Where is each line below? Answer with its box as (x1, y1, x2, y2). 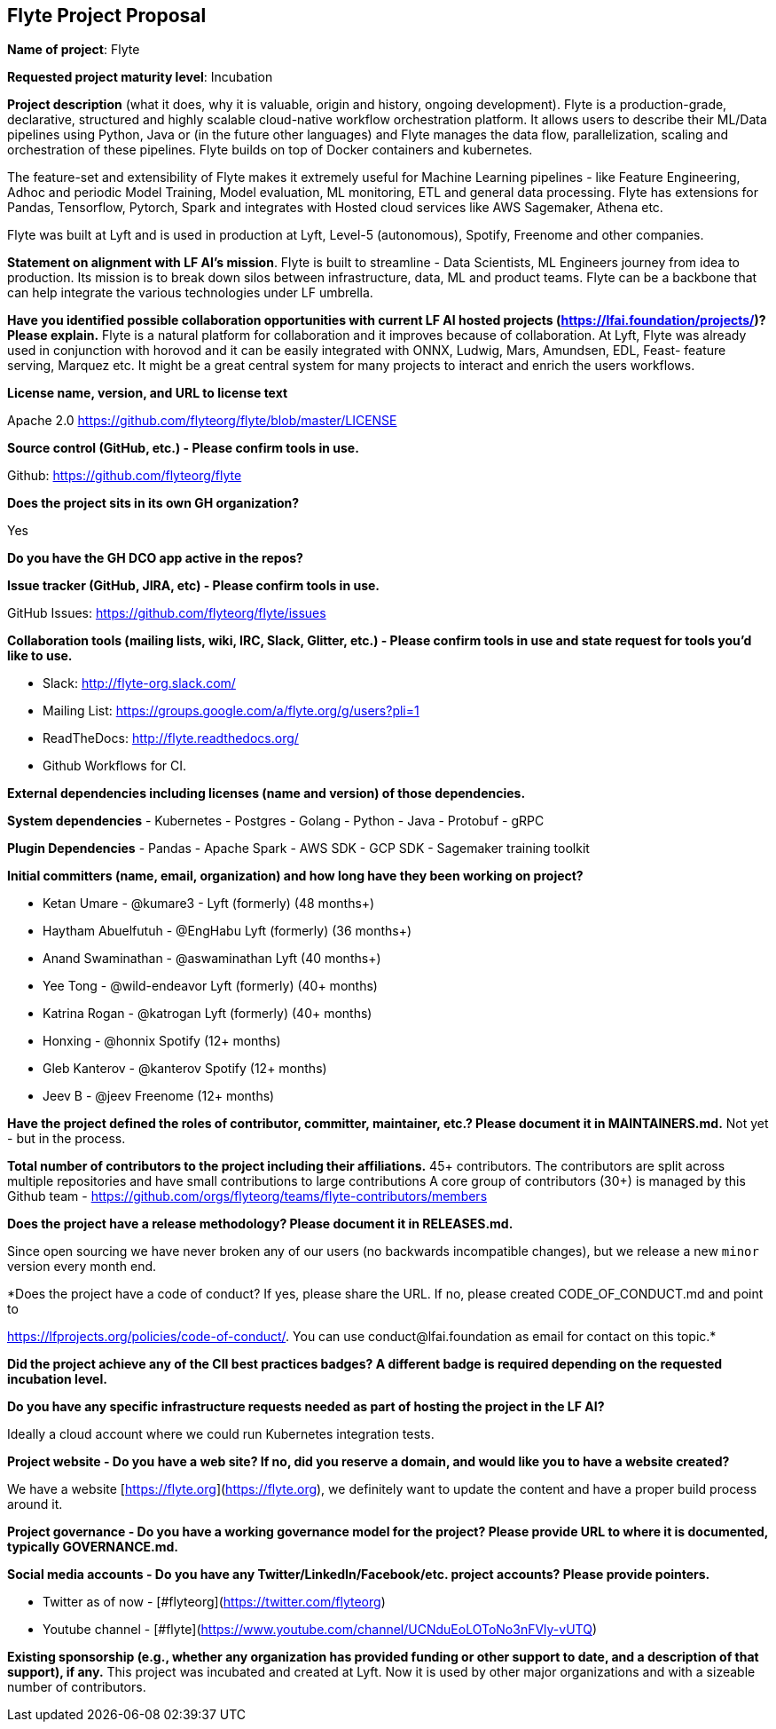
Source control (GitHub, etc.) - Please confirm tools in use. (7, 440, 359, 456)
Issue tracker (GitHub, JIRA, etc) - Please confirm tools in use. (7, 578, 380, 594)
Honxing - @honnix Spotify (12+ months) (43, 1033, 281, 1049)
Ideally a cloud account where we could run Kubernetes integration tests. (7, 1426, 435, 1442)
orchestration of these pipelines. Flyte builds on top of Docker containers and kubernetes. (7, 142, 533, 158)
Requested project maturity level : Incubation (7, 69, 273, 85)
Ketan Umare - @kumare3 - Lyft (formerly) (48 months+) (43, 896, 375, 912)
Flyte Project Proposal (7, 4, 207, 27)
